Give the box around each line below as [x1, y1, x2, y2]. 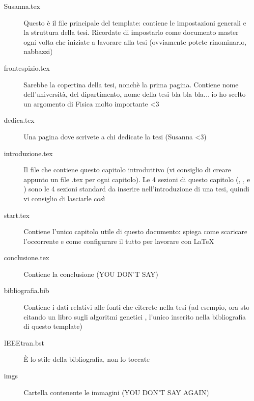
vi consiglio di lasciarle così [24, 193, 105, 203]
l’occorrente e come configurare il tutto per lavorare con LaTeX [24, 236, 214, 246]
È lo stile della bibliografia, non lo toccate [24, 354, 150, 364]
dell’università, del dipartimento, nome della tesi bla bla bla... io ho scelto [24, 89, 246, 99]
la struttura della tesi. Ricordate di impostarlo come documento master [24, 27, 239, 37]
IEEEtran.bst [4, 337, 45, 348]
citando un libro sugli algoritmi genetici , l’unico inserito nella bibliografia [24, 311, 246, 321]
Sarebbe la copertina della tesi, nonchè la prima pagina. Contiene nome [24, 79, 239, 89]
